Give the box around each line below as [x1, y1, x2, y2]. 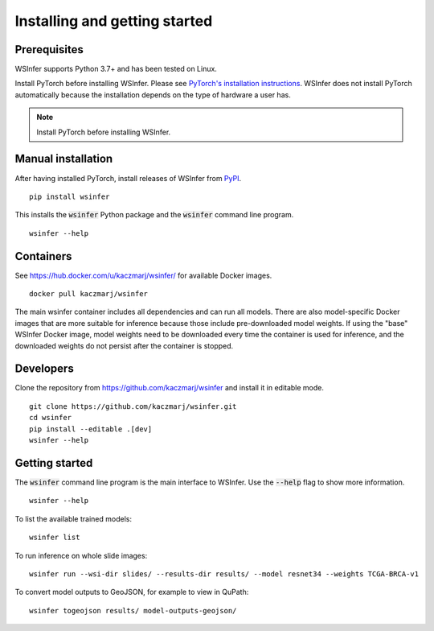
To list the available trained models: [14, 513, 133, 523]
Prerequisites [14, 43, 84, 56]
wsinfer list [29, 533, 80, 542]
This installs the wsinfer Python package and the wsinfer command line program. [14, 210, 294, 220]
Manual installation [14, 152, 113, 166]
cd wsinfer [29, 413, 72, 423]
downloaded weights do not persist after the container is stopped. [14, 340, 234, 350]
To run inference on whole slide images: [14, 551, 148, 560]
